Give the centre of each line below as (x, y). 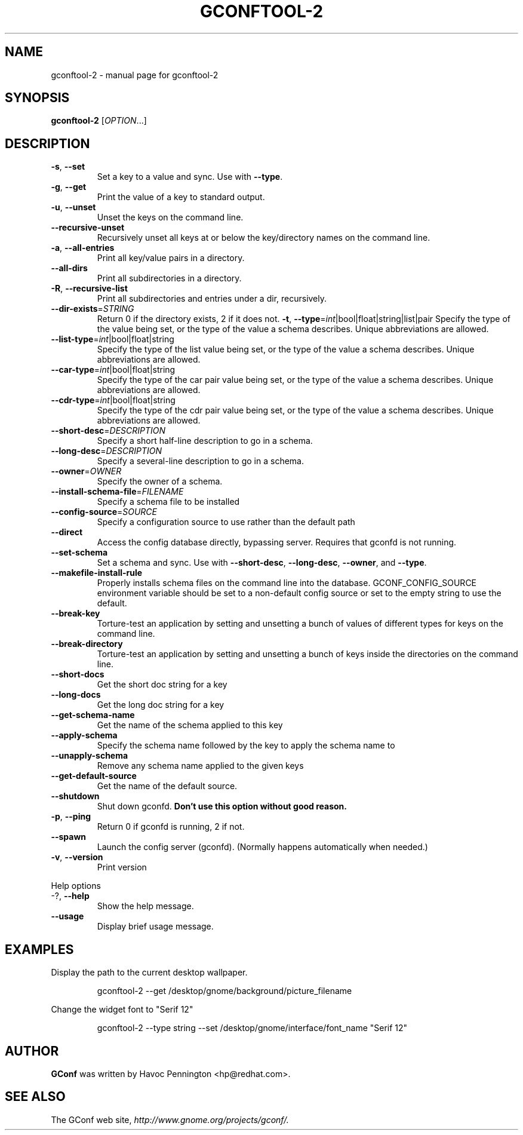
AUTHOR (32, 1051)
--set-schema (79, 553)
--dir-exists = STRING (93, 309)
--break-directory (87, 644)
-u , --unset (73, 207)
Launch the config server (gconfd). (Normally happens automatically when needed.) (262, 847)
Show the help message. (145, 906)
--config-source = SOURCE (104, 512)
